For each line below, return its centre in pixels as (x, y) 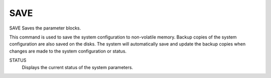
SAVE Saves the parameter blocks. (45, 28)
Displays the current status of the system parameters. (77, 67)
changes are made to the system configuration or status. (68, 51)
